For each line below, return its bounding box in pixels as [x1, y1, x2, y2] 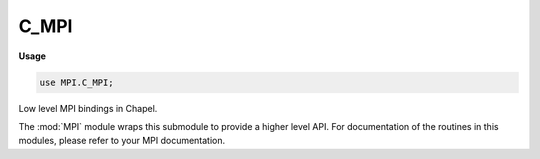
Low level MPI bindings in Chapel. [18, 102, 158, 114]
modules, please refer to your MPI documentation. [18, 135, 226, 147]
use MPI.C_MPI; [39, 76, 114, 88]
